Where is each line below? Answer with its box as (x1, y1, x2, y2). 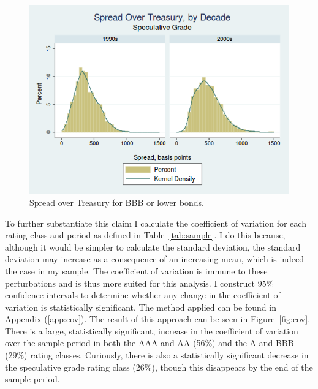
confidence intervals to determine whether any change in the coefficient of (5, 289, 281, 301)
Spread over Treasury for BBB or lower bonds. (29, 195, 204, 208)
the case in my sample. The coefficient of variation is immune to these (5, 264, 268, 277)
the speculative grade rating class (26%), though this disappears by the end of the (5, 360, 313, 373)
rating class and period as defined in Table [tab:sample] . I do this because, (5, 228, 286, 241)
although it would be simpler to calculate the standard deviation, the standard (5, 240, 301, 253)
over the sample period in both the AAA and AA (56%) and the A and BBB (5, 336, 294, 349)
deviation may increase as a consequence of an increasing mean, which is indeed (5, 252, 305, 265)
